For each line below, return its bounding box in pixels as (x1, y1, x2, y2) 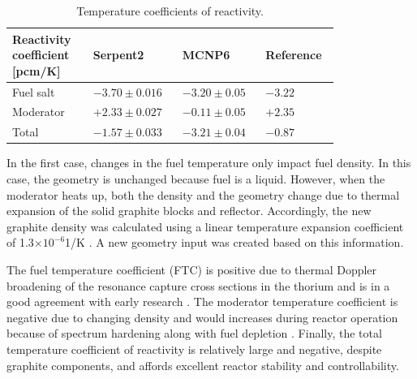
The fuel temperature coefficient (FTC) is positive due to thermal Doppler (6, 261, 377, 278)
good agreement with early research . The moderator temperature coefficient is (6, 293, 398, 310)
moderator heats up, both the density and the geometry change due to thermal (6, 186, 400, 203)
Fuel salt (12, 83, 55, 100)
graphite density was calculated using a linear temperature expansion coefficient (6, 217, 404, 235)
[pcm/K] (12, 62, 61, 79)
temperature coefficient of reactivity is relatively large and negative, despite (6, 340, 382, 357)
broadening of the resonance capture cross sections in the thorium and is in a (6, 277, 390, 294)
